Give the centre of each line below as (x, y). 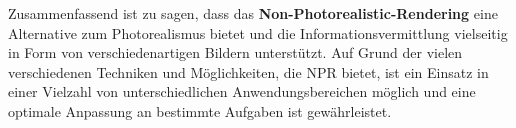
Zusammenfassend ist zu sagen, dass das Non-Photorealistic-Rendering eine (253, 13)
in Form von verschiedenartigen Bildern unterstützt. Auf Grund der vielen (235, 52)
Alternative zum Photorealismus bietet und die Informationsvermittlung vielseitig (258, 32)
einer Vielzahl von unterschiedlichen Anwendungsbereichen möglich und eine (242, 91)
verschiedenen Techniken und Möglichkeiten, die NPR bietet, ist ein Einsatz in (248, 71)
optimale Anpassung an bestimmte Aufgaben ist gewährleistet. (200, 110)
